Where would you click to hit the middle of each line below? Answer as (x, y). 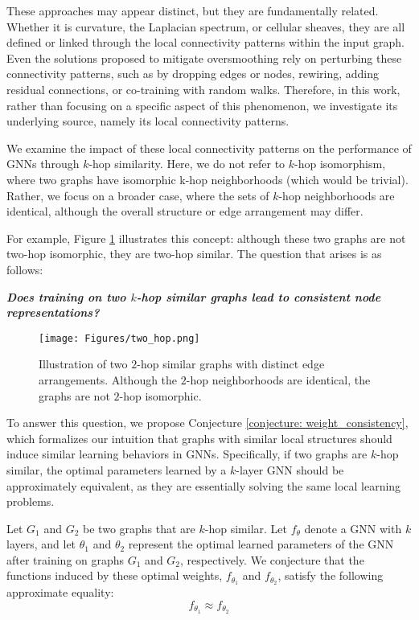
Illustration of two (83, 364)
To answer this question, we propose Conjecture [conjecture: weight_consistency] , (207, 423)
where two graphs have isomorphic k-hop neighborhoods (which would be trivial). (207, 179)
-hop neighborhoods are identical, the (278, 379)
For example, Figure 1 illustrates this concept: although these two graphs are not (206, 238)
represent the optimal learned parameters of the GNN (261, 544)
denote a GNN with (353, 528)
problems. (31, 501)
